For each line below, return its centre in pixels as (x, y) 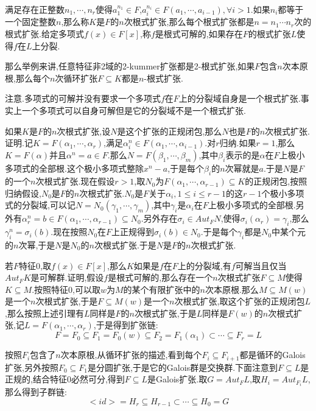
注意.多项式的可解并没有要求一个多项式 (83, 98)
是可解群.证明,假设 (67, 277)
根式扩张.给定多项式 (44, 34)
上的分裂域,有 (204, 265)
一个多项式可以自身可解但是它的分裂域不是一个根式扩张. (134, 110)
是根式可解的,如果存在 (199, 34)
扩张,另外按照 (32, 367)
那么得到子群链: (36, 392)
